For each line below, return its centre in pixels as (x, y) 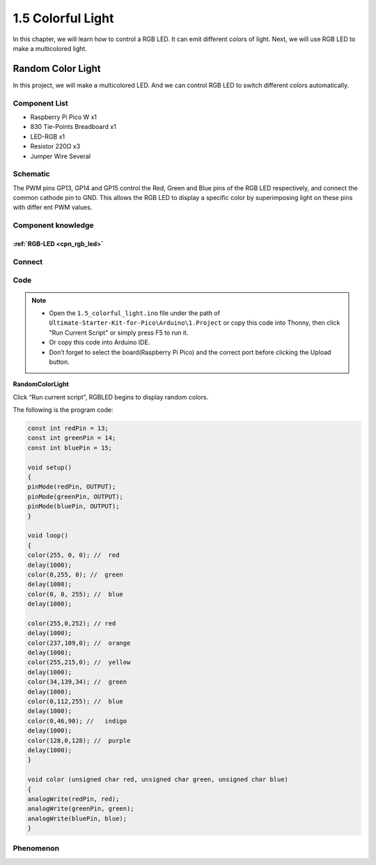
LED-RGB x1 (48, 137)
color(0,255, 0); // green (75, 574)
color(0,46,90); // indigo (77, 721)
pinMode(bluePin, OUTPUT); (73, 506)
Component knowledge (53, 225)
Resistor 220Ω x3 (55, 146)
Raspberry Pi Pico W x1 (64, 117)
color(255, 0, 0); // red (73, 555)
